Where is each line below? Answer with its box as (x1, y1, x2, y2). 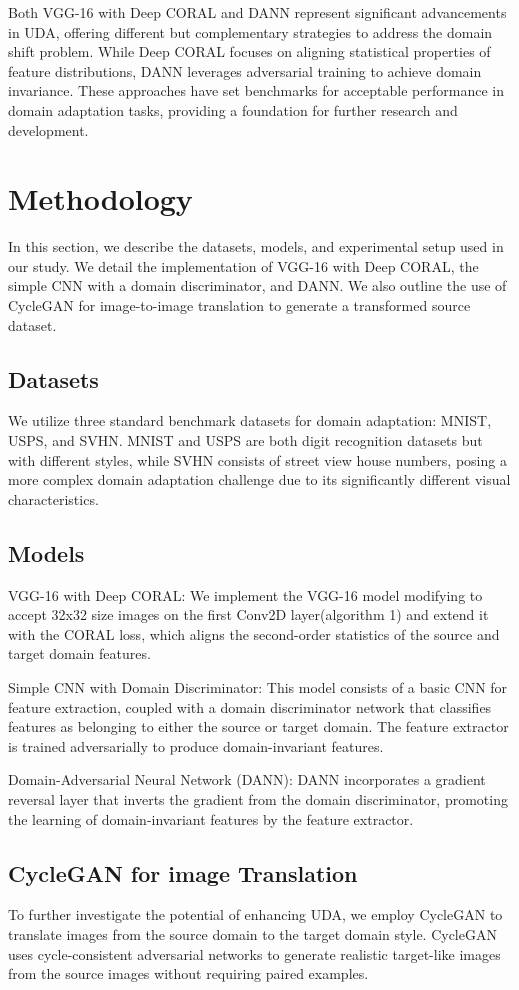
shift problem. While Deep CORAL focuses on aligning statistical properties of (8, 41, 491, 62)
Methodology (8, 178, 193, 219)
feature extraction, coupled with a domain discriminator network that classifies (8, 696, 492, 717)
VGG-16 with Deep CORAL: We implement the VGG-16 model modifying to (8, 584, 483, 605)
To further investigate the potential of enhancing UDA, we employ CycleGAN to (8, 904, 503, 925)
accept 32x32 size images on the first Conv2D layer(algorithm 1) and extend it (8, 604, 489, 625)
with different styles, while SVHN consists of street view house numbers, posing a (8, 449, 507, 470)
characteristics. (8, 488, 99, 509)
